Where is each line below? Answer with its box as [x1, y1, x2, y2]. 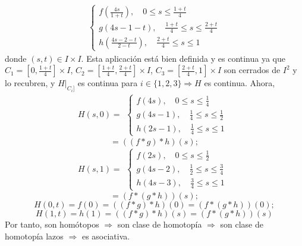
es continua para [77, 77, 138, 89]
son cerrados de [224, 64, 281, 76]
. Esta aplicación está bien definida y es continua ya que [81, 52, 285, 64]
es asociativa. [81, 230, 130, 242]
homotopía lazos [5, 230, 64, 242]
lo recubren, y [5, 77, 55, 89]
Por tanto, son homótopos [5, 218, 99, 231]
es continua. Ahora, [204, 77, 275, 89]
